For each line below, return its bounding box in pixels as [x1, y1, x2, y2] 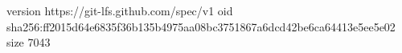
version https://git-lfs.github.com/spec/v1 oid [6, 2, 233, 18]
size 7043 [6, 34, 51, 51]
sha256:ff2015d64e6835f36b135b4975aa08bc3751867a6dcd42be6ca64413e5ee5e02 [6, 18, 396, 35]
